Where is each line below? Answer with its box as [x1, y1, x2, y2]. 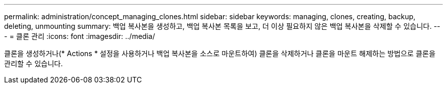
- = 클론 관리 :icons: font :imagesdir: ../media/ [4, 32, 155, 40]
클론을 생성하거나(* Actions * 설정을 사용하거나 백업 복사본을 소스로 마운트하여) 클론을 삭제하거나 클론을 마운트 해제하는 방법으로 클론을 [4, 49, 436, 58]
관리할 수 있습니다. [4, 59, 63, 68]
